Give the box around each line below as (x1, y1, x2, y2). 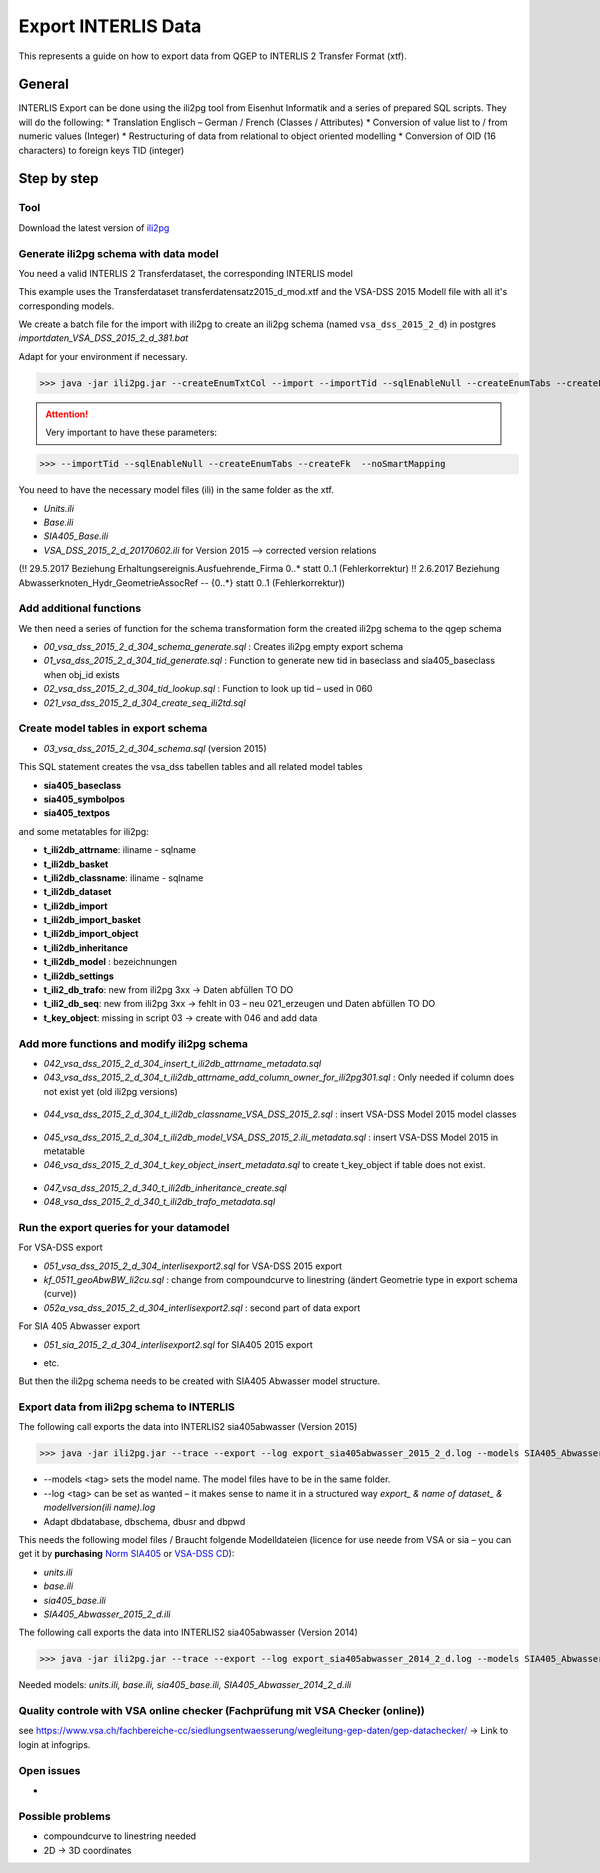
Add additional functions (18, 601, 142, 615)
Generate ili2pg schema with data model (18, 246, 219, 260)
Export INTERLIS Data (18, 15, 202, 37)
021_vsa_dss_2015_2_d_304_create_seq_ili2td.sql (43, 696, 246, 709)
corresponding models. (18, 300, 115, 312)
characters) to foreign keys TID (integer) (18, 144, 185, 156)
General (18, 76, 70, 93)
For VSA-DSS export (18, 1241, 104, 1254)
